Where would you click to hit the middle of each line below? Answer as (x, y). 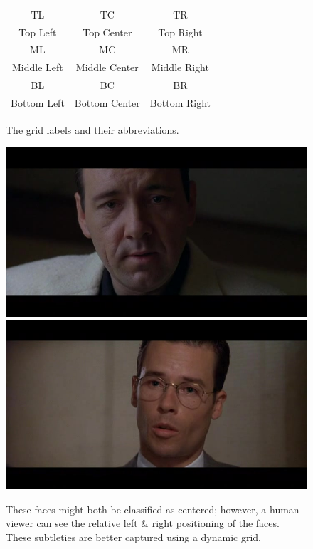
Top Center (107, 32)
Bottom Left (38, 102)
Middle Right (180, 67)
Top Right (180, 32)
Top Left (38, 32)
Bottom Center (107, 102)
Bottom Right (180, 102)
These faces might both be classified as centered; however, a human (153, 509)
